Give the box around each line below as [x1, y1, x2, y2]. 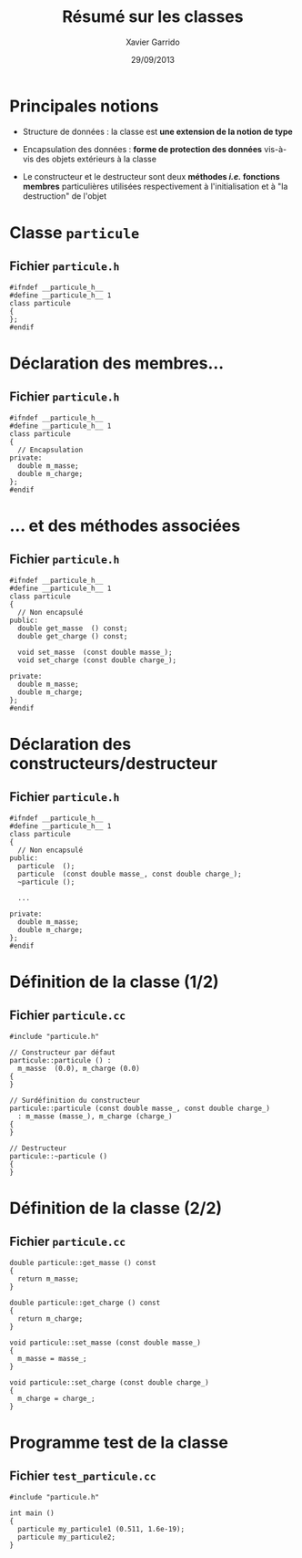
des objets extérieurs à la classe [35, 153, 157, 164]
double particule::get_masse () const [9, 1258, 156, 1267]
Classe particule [9, 222, 140, 243]
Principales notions [9, 96, 159, 116]
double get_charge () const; [17, 631, 128, 640]
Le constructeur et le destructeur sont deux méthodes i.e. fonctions [22, 171, 280, 182]
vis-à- [263, 143, 287, 154]
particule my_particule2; [17, 1532, 116, 1542]
